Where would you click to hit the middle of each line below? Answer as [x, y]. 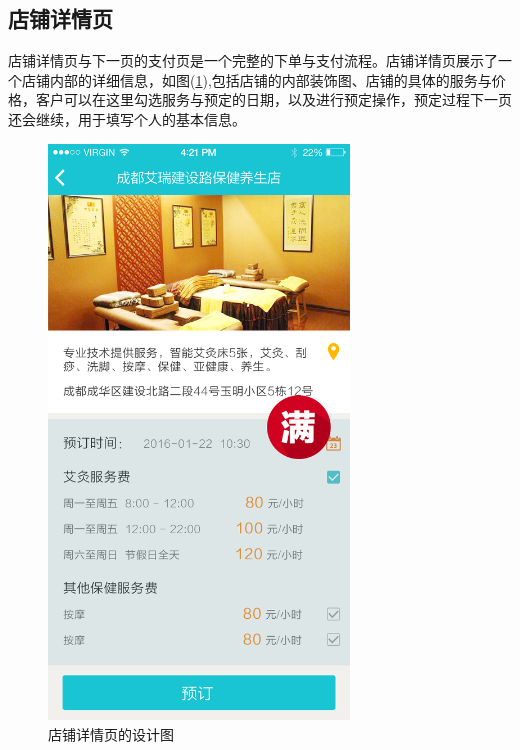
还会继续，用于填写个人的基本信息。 [127, 118]
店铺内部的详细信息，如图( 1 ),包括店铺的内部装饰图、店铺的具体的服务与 [256, 79]
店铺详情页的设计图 [111, 733]
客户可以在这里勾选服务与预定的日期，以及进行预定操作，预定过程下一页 [273, 99]
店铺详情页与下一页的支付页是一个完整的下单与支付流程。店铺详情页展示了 [253, 60]
